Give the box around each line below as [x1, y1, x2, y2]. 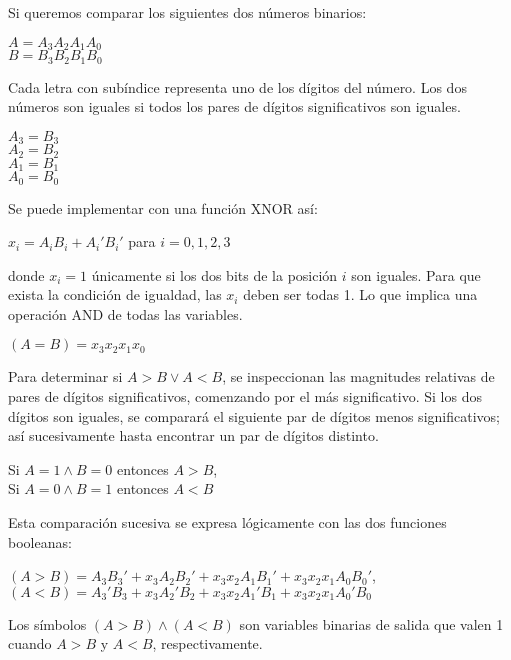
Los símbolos [8, 613, 87, 634]
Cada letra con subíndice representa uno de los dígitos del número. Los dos [8, 76, 467, 97]
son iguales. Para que [351, 264, 481, 285]
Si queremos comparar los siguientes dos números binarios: [8, 2, 367, 22]
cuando [8, 633, 52, 654]
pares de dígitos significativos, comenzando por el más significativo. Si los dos [8, 386, 482, 407]
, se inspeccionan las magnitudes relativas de [222, 366, 495, 387]
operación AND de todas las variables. [8, 303, 243, 324]
